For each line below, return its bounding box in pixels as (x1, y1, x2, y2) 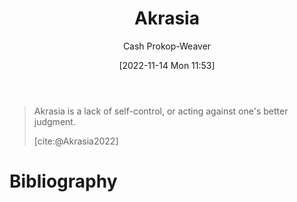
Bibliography (9, 170, 118, 193)
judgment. (33, 115, 76, 127)
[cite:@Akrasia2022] (33, 135, 119, 147)
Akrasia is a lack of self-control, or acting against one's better (33, 105, 289, 117)
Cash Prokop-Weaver (122, 40, 212, 52)
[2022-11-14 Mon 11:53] (118, 59, 216, 71)
